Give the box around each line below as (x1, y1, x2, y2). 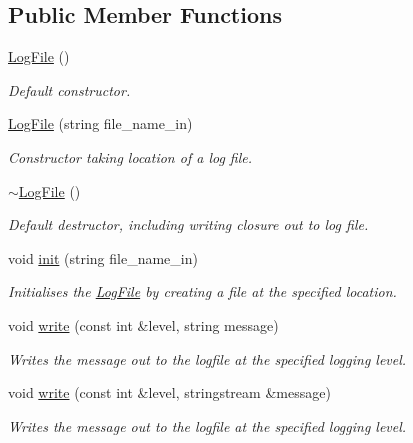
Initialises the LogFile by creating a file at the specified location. (8, 281, 397, 302)
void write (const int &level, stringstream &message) (8, 382, 331, 403)
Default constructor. (8, 79, 131, 100)
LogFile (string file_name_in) (8, 113, 193, 134)
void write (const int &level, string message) (8, 314, 279, 335)
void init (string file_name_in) (8, 247, 198, 268)
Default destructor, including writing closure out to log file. (8, 214, 369, 235)
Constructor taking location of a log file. (8, 146, 253, 167)
